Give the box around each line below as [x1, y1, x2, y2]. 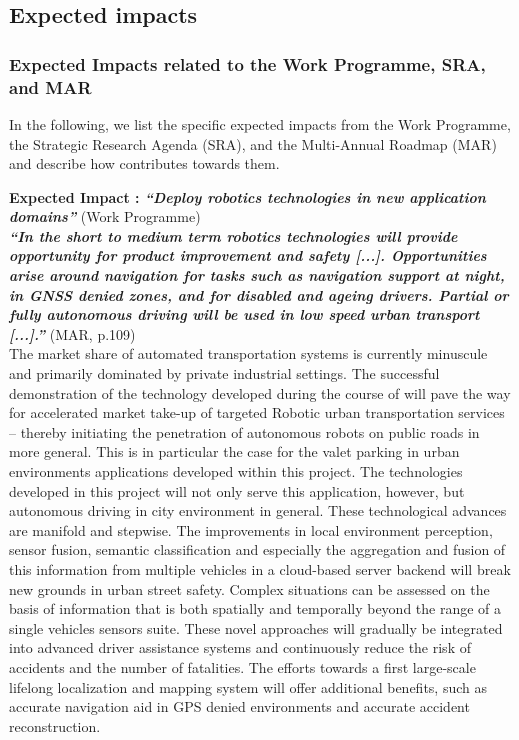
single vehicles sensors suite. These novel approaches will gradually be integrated [9, 617, 503, 638]
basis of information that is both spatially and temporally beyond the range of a [9, 598, 502, 619]
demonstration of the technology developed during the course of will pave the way [9, 382, 511, 403]
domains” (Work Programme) [9, 206, 201, 227]
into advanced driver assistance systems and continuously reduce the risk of [9, 637, 471, 658]
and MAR [9, 74, 92, 99]
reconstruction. [9, 715, 101, 736]
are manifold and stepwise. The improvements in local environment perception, [9, 519, 493, 540]
